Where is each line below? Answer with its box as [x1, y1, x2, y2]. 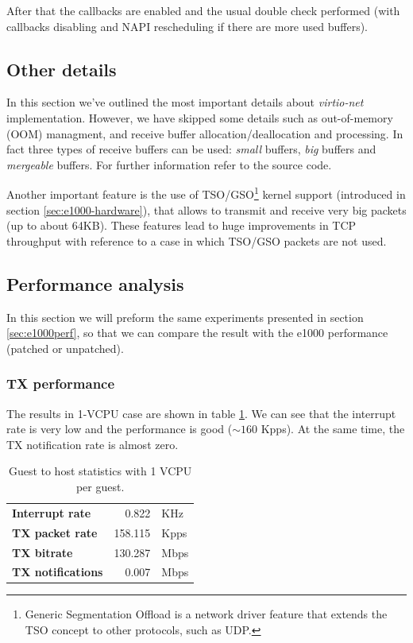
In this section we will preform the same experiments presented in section [6, 308, 364, 325]
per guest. [75, 478, 125, 494]
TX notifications [12, 564, 103, 580]
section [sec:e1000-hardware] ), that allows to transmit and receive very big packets [6, 201, 407, 218]
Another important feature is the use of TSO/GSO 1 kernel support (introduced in [6, 184, 406, 203]
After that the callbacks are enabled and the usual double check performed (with [6, 2, 400, 18]
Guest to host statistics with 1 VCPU [8, 463, 192, 479]
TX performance [6, 374, 115, 393]
